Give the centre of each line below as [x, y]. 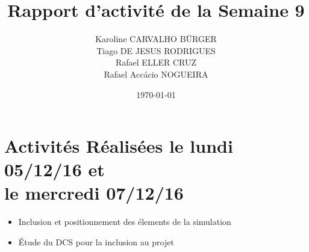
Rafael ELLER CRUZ [156, 62]
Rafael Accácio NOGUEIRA [156, 74]
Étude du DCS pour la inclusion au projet [96, 242]
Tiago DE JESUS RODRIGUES [156, 50]
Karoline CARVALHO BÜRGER [156, 39]
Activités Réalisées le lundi [119, 146]
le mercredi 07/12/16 [94, 193]
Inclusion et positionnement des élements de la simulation [125, 222]
